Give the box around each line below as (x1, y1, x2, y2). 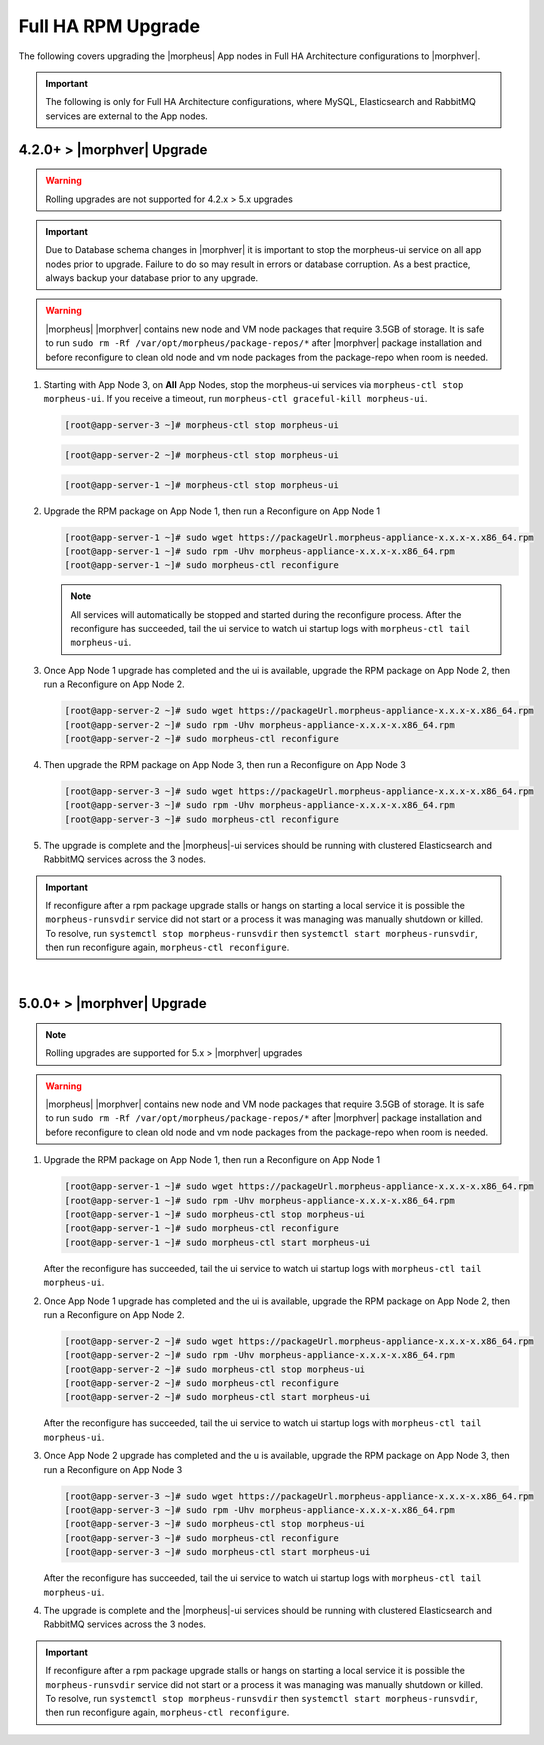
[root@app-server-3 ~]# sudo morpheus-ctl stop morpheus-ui (64, 1518, 366, 1530)
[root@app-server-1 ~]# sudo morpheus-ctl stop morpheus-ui (64, 1209, 366, 1220)
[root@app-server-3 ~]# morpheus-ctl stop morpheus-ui (64, 420, 339, 431)
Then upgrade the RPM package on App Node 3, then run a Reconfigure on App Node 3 (43, 759, 407, 770)
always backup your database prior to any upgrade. (45, 272, 259, 284)
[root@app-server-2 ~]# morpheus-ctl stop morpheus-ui (64, 449, 339, 460)
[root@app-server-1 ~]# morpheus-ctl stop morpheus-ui (64, 479, 339, 490)
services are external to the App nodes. (45, 110, 209, 122)
